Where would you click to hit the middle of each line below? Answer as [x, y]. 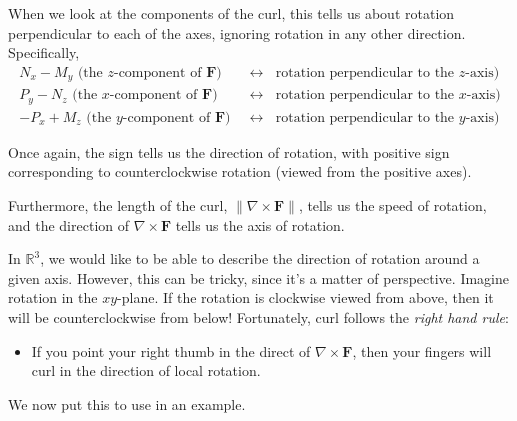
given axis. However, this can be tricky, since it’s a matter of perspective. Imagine [258, 277]
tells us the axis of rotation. [260, 224]
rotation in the [53, 297]
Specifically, [44, 52]
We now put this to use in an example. [127, 403]
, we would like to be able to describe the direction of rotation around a [260, 258]
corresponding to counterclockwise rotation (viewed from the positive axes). [240, 171]
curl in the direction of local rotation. [146, 370]
